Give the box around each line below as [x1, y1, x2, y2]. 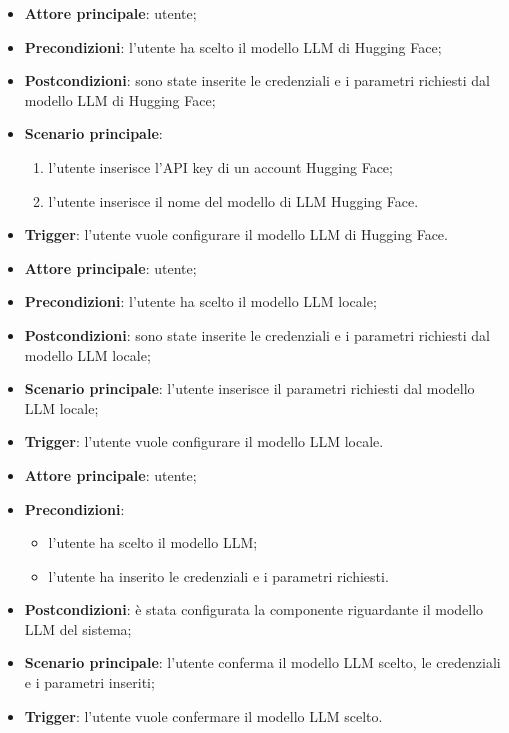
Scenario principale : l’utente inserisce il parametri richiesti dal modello [24, 378, 475, 399]
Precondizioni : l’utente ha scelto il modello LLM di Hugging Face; [24, 36, 442, 57]
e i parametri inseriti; [24, 672, 155, 693]
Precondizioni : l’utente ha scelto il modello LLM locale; [24, 291, 377, 312]
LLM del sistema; [24, 618, 132, 639]
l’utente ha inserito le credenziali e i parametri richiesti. [48, 565, 389, 586]
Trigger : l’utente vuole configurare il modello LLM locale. [24, 431, 384, 452]
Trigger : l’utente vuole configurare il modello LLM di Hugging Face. [24, 224, 448, 245]
